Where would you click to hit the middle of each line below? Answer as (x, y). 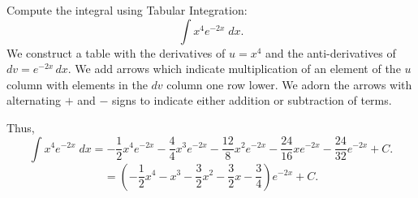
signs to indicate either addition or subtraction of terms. (252, 100)
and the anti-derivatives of (331, 52)
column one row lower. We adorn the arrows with (289, 84)
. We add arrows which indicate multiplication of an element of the (234, 69)
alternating (34, 100)
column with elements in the (77, 84)
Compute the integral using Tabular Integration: (127, 10)
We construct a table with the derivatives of (116, 52)
